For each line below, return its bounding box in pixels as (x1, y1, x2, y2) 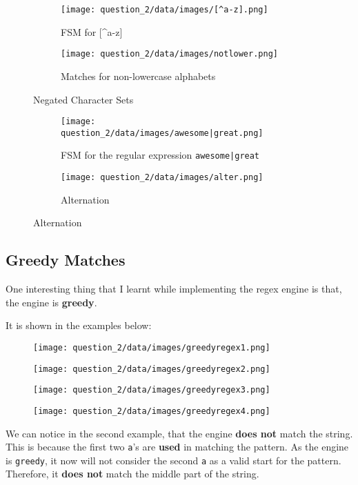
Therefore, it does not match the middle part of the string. (6, 466, 259, 481)
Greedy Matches (6, 249, 126, 270)
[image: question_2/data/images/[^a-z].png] (61, 5, 268, 14)
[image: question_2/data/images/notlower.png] (61, 49, 278, 59)
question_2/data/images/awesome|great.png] (61, 128, 263, 138)
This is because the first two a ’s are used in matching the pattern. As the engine (6, 439, 349, 454)
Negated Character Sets (33, 92, 134, 106)
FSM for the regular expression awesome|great (61, 148, 260, 162)
